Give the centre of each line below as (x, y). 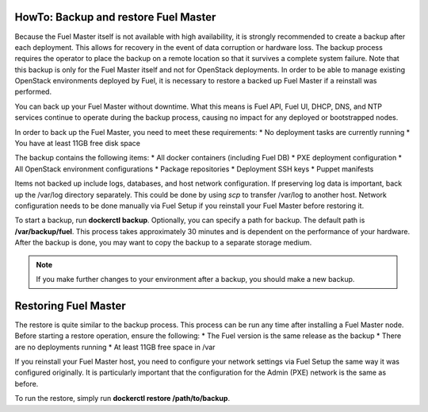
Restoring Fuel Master (70, 306)
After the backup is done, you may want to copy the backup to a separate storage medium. (163, 243)
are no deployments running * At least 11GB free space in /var (115, 347)
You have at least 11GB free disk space (78, 144)
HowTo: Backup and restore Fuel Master (115, 17)
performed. (33, 92)
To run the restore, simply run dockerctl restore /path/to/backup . (122, 399)
